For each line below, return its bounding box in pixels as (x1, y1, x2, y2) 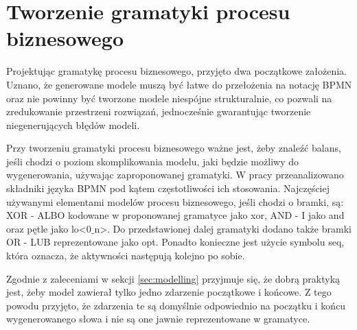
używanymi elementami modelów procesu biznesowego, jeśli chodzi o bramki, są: (6, 194, 344, 209)
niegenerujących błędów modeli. (6, 117, 140, 132)
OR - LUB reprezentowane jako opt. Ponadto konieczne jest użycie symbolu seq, (6, 235, 345, 249)
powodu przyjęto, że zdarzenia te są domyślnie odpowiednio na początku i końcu (6, 298, 346, 312)
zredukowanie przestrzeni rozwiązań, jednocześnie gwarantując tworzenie (6, 104, 311, 119)
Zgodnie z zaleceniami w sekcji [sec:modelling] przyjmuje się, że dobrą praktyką (6, 271, 341, 285)
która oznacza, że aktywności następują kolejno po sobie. (6, 248, 245, 263)
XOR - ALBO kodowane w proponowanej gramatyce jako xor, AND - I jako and (6, 208, 345, 222)
